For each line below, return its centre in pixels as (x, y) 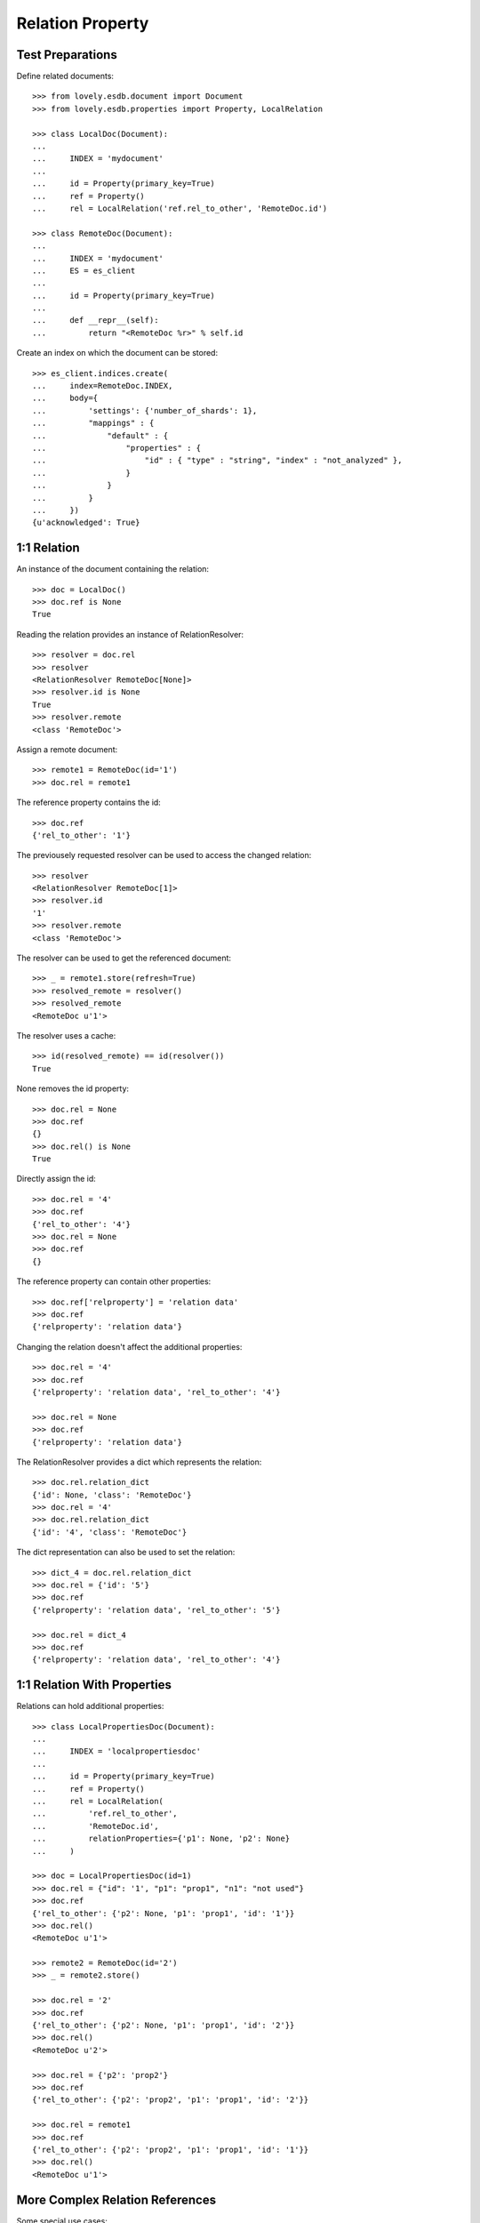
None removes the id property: (72, 1088)
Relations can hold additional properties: (90, 1706)
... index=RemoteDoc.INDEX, (103, 386)
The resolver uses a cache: (66, 1035)
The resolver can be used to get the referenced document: (124, 958)
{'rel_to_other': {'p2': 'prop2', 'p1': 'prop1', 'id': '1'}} (171, 2149)
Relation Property (83, 23)
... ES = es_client (84, 270)
